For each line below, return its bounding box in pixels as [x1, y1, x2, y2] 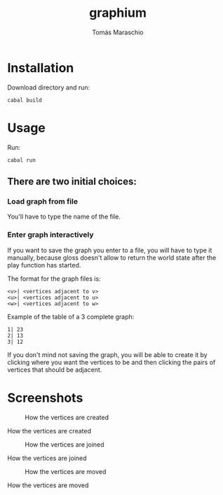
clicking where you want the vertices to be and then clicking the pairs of [7, 358, 216, 366]
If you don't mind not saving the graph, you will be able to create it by [7, 350, 208, 358]
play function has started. [7, 260, 81, 269]
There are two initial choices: [7, 176, 137, 188]
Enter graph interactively [7, 230, 94, 239]
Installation [7, 60, 74, 76]
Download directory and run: [7, 83, 90, 92]
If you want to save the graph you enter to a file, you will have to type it [7, 246, 212, 254]
